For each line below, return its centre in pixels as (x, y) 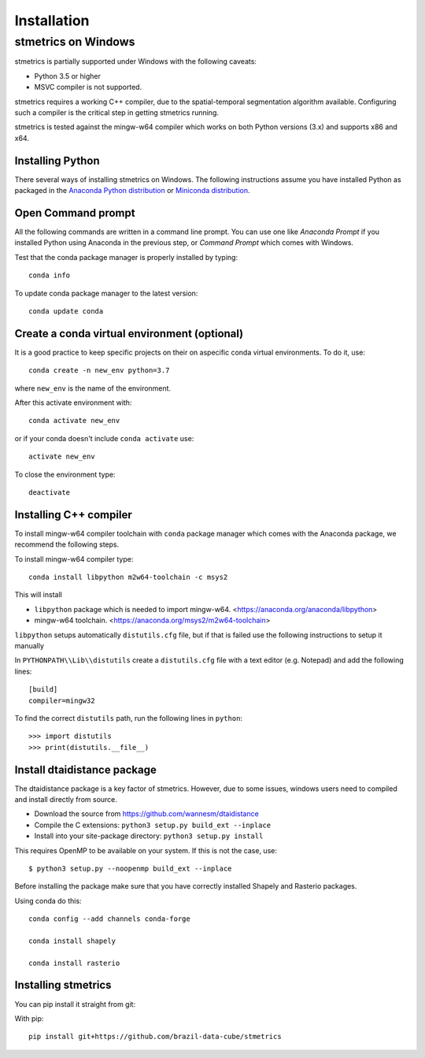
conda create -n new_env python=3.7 (99, 371)
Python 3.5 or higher (68, 76)
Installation (52, 20)
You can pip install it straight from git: (75, 1004)
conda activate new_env (74, 421)
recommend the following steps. (67, 544)
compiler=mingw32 (62, 700)
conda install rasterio (74, 963)
